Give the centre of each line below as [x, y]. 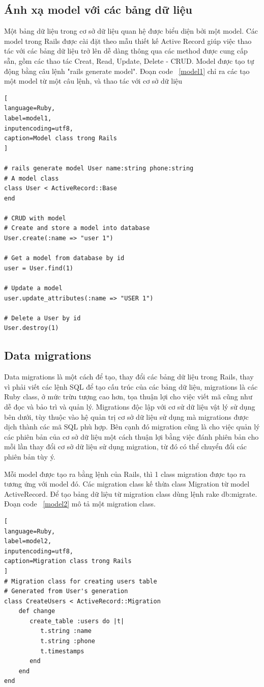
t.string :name [66, 631]
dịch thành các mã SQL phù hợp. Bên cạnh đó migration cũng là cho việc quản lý [132, 427]
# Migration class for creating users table [81, 581]
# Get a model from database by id [64, 258]
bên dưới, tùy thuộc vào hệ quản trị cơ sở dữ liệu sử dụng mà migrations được [126, 416]
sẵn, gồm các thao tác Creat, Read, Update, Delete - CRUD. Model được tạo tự [129, 60]
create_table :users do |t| [77, 621]
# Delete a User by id [42, 318]
